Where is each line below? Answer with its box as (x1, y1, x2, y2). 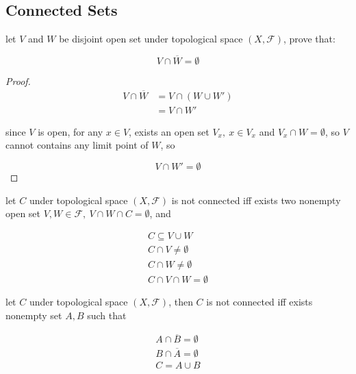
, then (168, 294, 193, 308)
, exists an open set (129, 124, 209, 138)
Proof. (5, 74, 31, 88)
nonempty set (5, 308, 62, 322)
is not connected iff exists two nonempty (171, 192, 341, 207)
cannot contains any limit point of (5, 138, 149, 152)
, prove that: (283, 32, 335, 46)
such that (87, 308, 127, 322)
